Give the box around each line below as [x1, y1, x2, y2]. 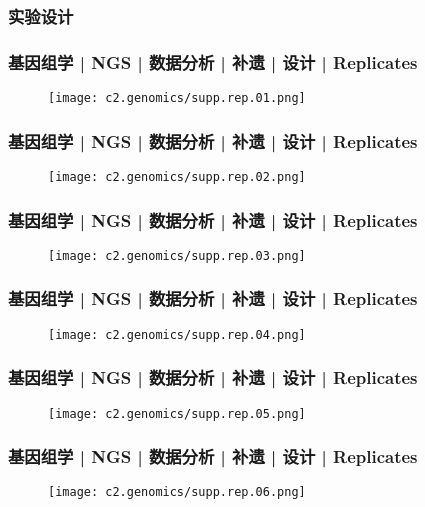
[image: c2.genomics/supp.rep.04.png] [48, 327, 306, 342]
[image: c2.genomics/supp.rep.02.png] [48, 169, 306, 184]
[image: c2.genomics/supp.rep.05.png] [48, 406, 306, 421]
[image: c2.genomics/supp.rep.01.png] [48, 91, 306, 106]
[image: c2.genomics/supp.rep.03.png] [48, 248, 306, 263]
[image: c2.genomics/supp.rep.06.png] [48, 485, 306, 500]
